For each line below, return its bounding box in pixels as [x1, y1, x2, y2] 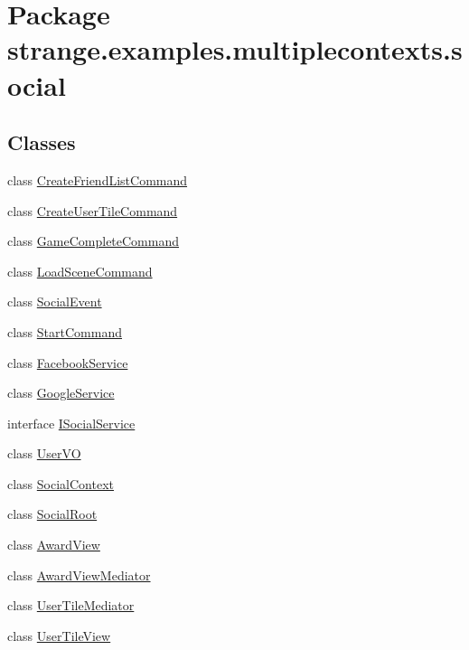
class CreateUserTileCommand [7, 201, 178, 220]
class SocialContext [7, 474, 114, 493]
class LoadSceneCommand [7, 261, 153, 280]
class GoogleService [7, 383, 115, 402]
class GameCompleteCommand [7, 231, 180, 250]
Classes [7, 128, 76, 156]
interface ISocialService [7, 413, 136, 432]
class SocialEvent [7, 292, 102, 311]
